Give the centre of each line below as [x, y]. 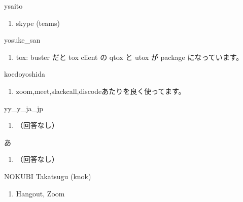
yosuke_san [22, 40]
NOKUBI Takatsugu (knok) [48, 176]
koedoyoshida [25, 74]
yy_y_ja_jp [24, 108]
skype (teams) [38, 23]
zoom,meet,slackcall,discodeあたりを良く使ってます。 [101, 91]
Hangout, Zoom [40, 193]
